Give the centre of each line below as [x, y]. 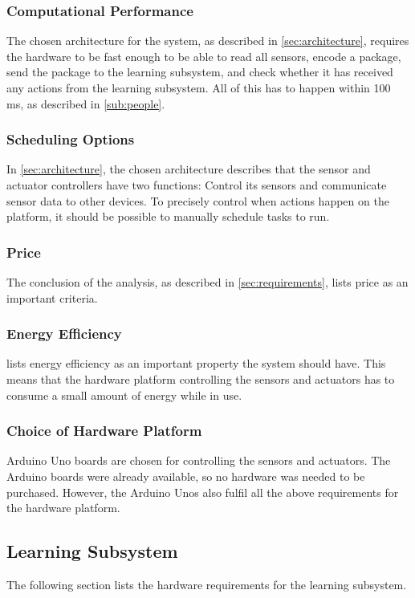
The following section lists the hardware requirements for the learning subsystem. [207, 584]
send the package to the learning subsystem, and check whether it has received [200, 72]
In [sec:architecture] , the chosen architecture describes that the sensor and [189, 169]
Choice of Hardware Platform [104, 431]
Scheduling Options [71, 139]
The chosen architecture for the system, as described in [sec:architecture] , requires [208, 41]
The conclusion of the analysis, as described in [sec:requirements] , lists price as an [207, 282]
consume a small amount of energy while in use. [124, 395]
